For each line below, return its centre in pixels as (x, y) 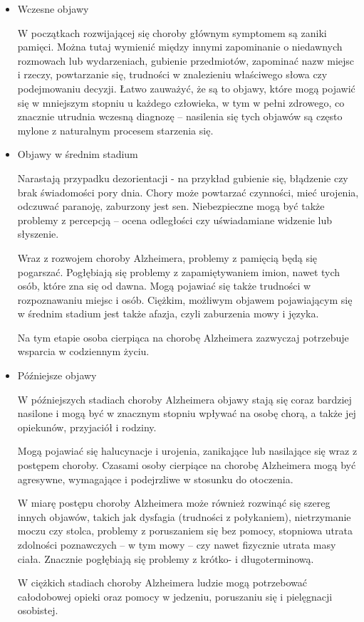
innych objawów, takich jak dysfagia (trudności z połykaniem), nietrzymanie (184, 516)
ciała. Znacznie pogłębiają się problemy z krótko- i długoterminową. (166, 558)
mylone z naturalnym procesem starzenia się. (115, 130)
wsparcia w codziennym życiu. (83, 351)
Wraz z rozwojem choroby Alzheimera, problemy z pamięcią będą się (167, 257)
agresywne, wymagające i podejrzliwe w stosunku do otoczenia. (155, 479)
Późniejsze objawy (57, 375)
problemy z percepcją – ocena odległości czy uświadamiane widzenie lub (175, 220)
